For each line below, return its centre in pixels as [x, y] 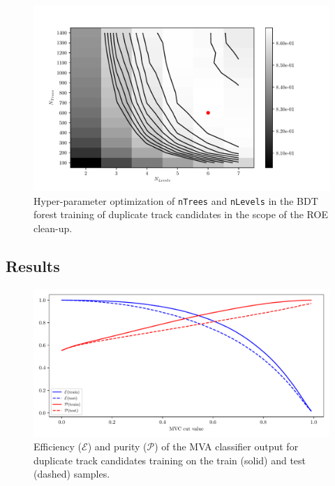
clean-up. [53, 228]
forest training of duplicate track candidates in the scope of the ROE [181, 214]
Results [33, 265]
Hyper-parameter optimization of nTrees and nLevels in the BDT [176, 200]
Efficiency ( [58, 446]
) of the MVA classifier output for [226, 446]
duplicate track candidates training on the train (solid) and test [170, 460]
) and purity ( [117, 446]
